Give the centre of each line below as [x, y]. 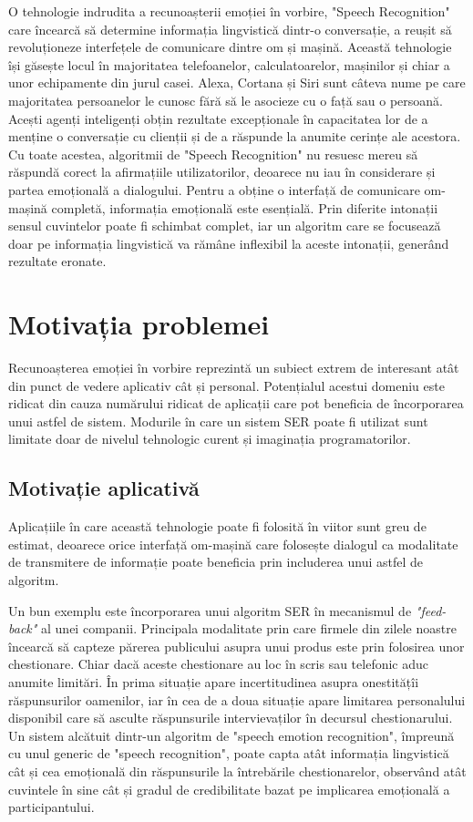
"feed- [431, 610]
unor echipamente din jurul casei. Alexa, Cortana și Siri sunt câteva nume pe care [237, 82]
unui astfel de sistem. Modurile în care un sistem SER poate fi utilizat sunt [218, 421]
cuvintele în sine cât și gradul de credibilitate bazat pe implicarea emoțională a [229, 789]
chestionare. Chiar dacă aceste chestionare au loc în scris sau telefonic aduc [219, 664]
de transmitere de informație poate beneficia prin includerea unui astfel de [216, 562]
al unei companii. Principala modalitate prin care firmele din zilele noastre [249, 628]
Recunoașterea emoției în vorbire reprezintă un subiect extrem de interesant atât [234, 368]
